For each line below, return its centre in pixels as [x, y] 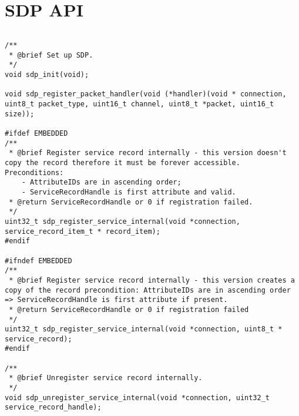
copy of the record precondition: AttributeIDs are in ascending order [148, 290]
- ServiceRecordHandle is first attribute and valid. [129, 192]
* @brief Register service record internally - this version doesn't [148, 153]
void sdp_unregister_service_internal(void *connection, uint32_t [137, 397]
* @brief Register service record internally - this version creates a [152, 280]
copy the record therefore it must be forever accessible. [122, 163]
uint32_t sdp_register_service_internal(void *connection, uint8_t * [144, 329]
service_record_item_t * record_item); [83, 231]
